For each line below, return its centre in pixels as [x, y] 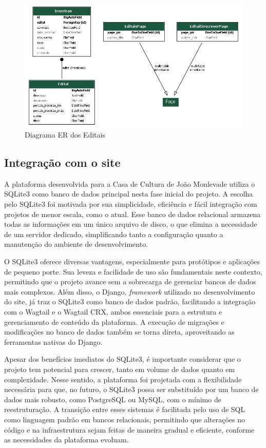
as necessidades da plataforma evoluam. [66, 440]
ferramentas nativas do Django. [53, 342]
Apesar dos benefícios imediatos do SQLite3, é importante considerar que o [122, 359]
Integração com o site [62, 162]
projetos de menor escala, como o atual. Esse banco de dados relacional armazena [132, 214]
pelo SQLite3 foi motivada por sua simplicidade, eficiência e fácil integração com [131, 204]
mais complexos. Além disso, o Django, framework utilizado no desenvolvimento [130, 291]
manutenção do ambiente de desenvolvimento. [76, 244]
